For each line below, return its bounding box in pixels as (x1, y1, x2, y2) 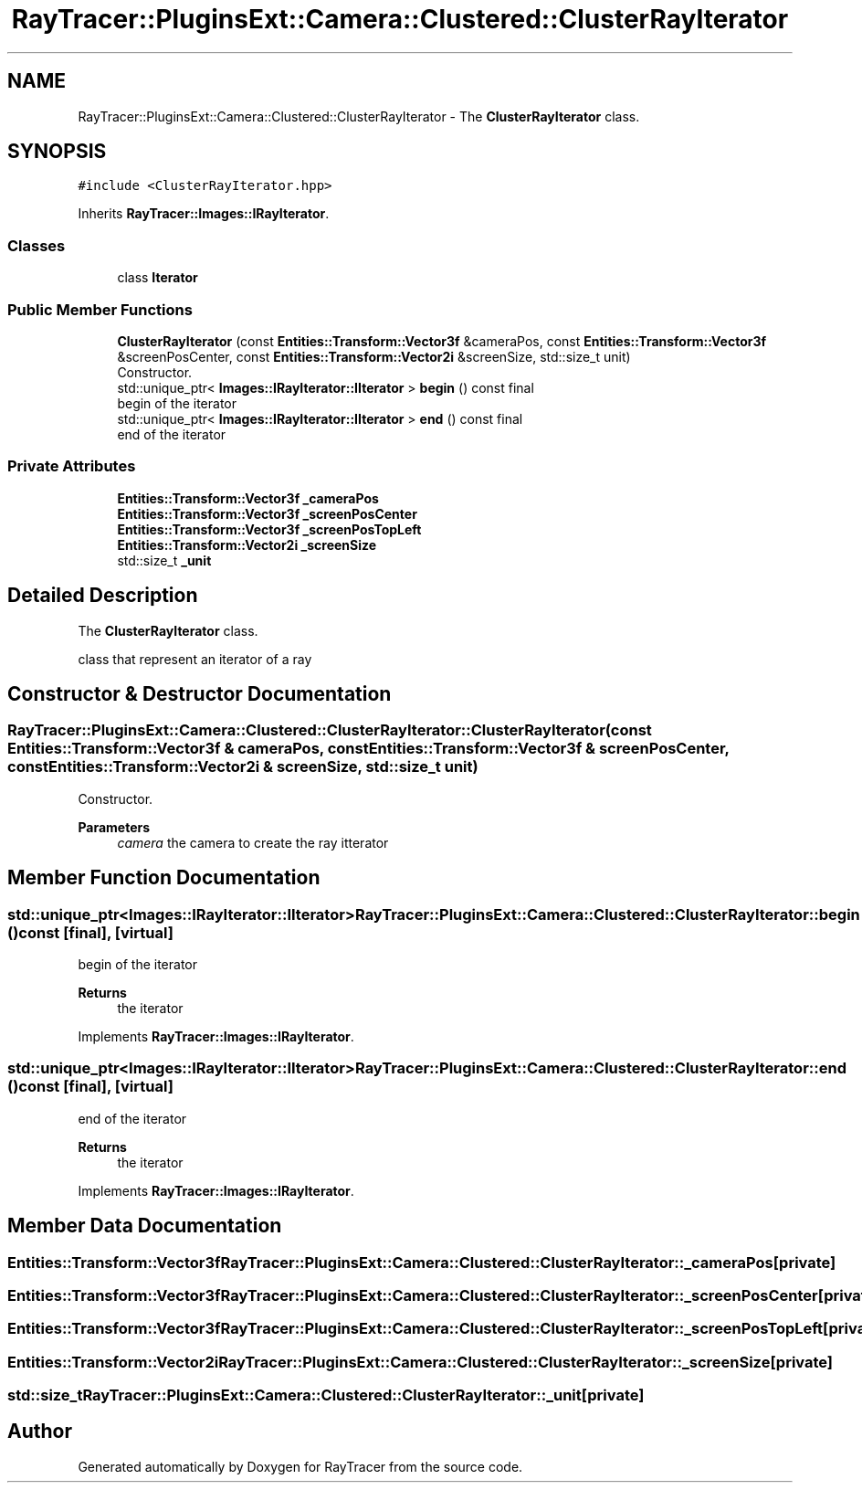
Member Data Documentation (7, 1214, 282, 1238)
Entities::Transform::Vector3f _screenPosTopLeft (117, 521, 422, 537)
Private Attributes (7, 457, 136, 476)
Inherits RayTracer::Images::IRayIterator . (78, 206, 330, 222)
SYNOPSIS (7, 140, 107, 164)
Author (7, 1420, 72, 1443)
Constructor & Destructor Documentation (7, 682, 392, 705)
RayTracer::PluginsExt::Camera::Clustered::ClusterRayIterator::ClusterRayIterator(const (7, 721, 652, 740)
